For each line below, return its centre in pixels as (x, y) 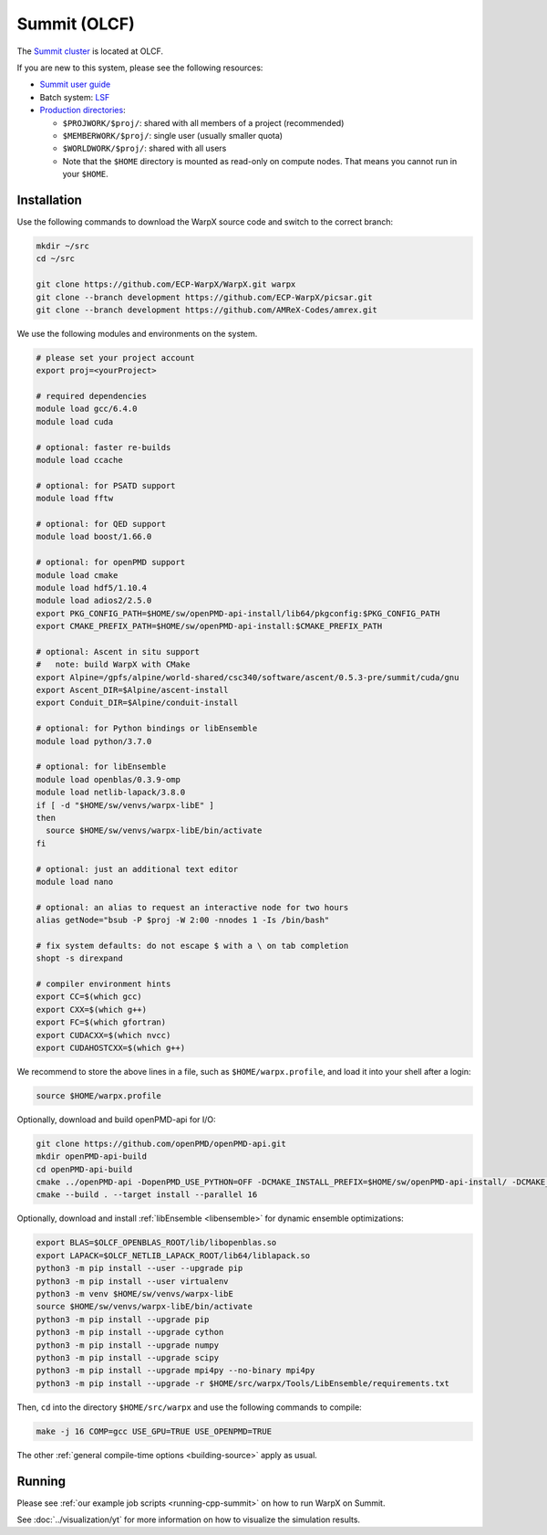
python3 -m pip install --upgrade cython (130, 1332)
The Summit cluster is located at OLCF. (90, 51)
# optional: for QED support (101, 524)
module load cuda (75, 421)
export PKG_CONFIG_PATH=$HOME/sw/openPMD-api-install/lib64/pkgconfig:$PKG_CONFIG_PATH (238, 613)
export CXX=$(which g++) (92, 1009)
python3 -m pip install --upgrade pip (123, 1319)
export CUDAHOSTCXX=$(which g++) (111, 1047)
